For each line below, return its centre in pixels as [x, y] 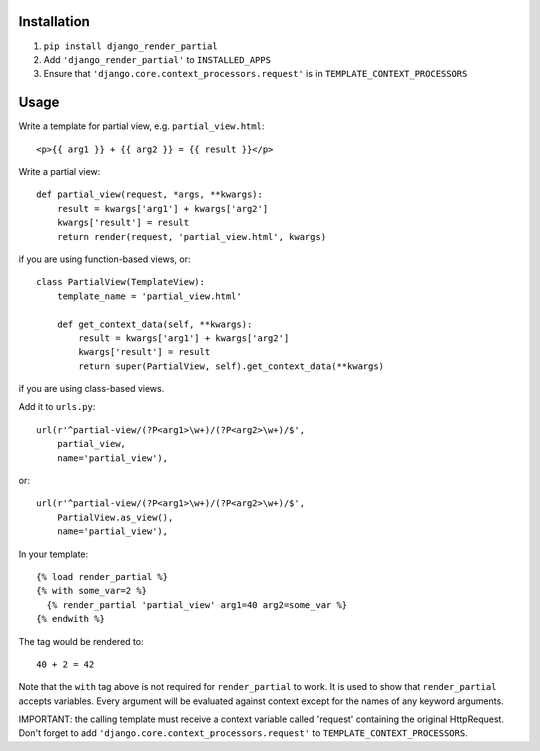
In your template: [53, 554]
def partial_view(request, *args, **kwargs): [150, 194]
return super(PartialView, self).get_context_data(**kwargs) [231, 366]
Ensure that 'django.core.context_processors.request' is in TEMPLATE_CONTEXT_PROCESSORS [255, 74]
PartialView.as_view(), [115, 517]
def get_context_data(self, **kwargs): [154, 324]
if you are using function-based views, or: [104, 259]
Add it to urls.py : [57, 407]
